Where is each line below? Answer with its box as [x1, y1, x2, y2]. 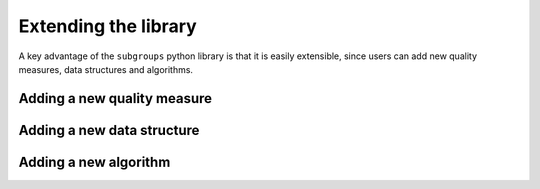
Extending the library [18, 15, 197, 37]
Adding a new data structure [18, 121, 200, 139]
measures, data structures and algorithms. [18, 63, 194, 75]
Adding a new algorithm [18, 153, 171, 170]
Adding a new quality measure [18, 90, 213, 107]
